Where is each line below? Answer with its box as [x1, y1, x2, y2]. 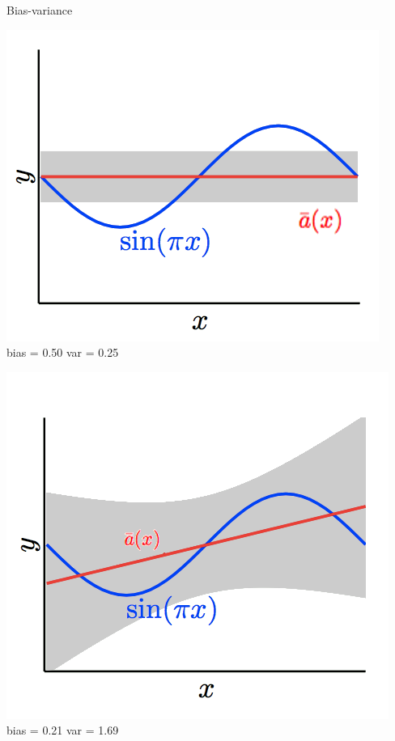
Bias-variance [6, 2, 73, 18]
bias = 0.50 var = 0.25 [6, 344, 119, 361]
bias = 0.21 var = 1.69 [6, 722, 119, 739]
